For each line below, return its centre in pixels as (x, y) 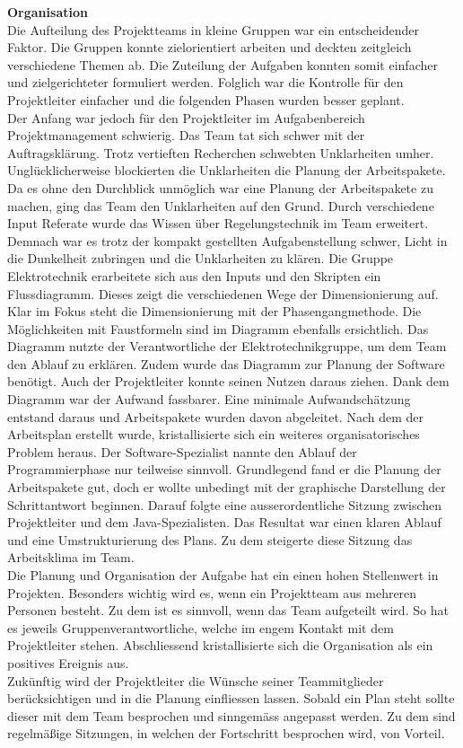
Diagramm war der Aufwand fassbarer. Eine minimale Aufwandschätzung (209, 399)
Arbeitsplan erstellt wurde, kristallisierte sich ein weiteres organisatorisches (214, 434)
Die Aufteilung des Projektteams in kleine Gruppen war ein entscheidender (214, 29)
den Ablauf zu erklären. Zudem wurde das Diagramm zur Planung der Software (226, 363)
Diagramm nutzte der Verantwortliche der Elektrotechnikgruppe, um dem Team (227, 346)
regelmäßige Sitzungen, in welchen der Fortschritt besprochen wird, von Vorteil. (226, 733)
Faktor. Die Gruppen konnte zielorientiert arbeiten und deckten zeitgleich (210, 47)
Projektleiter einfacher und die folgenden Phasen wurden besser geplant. (206, 99)
